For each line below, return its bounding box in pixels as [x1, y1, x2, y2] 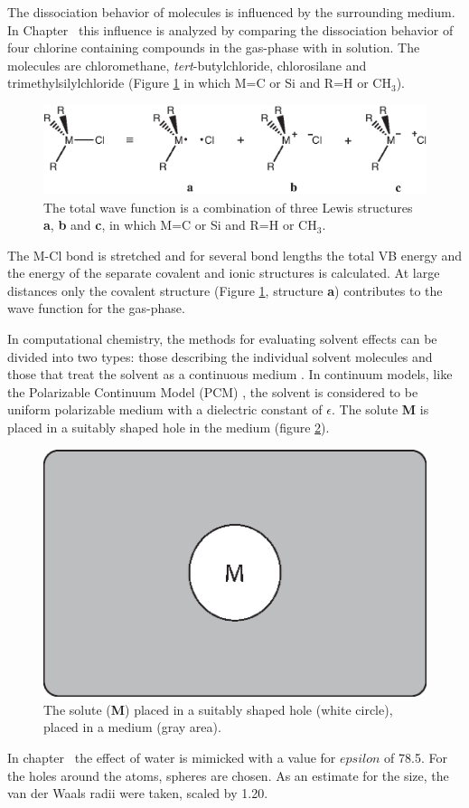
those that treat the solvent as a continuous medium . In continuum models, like [7, 365, 453, 384]
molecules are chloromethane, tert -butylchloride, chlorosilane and [7, 55, 367, 74]
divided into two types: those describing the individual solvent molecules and [7, 347, 433, 366]
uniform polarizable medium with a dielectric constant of [7, 400, 323, 419]
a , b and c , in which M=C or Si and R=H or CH [43, 215, 317, 234]
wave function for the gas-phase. [7, 299, 185, 318]
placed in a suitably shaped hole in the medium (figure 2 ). [7, 418, 330, 437]
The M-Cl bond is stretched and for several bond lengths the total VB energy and [7, 245, 463, 264]
